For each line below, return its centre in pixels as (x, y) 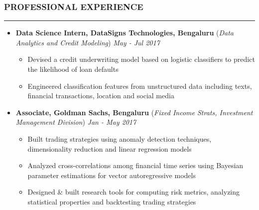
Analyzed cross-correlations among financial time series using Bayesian (135, 165)
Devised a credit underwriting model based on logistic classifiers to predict (141, 59)
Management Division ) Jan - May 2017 (76, 122)
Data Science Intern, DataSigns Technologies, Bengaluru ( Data (125, 33)
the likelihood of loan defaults (73, 69)
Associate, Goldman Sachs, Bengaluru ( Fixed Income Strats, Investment (134, 112)
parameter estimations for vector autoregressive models (112, 175)
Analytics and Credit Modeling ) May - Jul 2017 (88, 42)
